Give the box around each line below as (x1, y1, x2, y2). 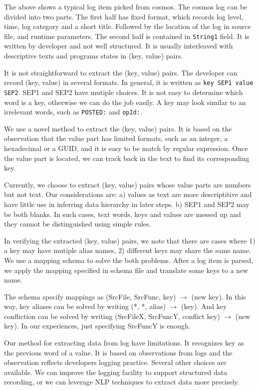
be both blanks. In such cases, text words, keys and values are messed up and (4, 208, 241, 219)
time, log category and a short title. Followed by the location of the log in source (4, 21, 251, 31)
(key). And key (181, 301, 227, 311)
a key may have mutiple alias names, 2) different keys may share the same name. (4, 245, 252, 255)
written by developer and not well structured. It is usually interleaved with (4, 40, 233, 51)
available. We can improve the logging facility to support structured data (4, 366, 228, 377)
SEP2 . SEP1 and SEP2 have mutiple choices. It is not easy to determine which (4, 86, 243, 97)
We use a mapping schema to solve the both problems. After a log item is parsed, (4, 254, 254, 265)
